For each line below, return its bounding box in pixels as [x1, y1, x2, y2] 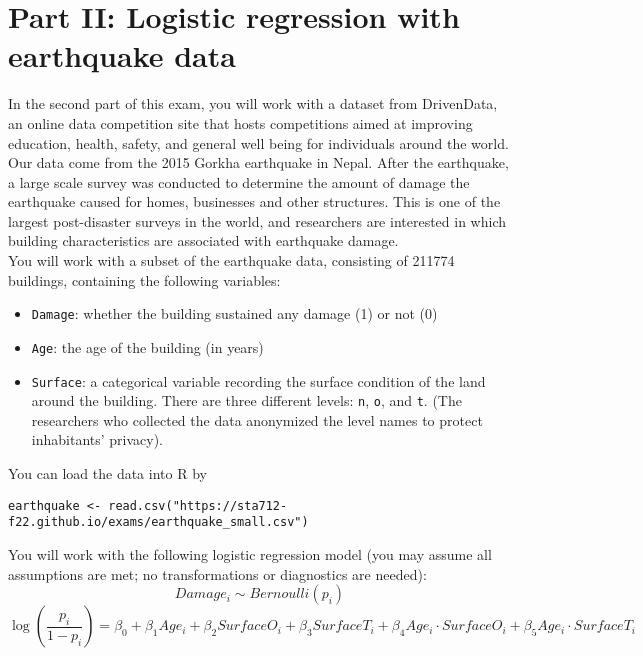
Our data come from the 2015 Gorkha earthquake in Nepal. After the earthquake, [8, 152, 509, 173]
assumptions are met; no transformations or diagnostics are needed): [8, 563, 427, 584]
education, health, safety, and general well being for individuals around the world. [8, 132, 509, 153]
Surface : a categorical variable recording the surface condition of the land [31, 370, 486, 391]
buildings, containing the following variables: [8, 269, 281, 290]
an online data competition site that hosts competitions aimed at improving [8, 112, 473, 133]
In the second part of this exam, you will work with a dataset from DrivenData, [8, 93, 498, 114]
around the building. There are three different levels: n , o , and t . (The [31, 390, 462, 411]
